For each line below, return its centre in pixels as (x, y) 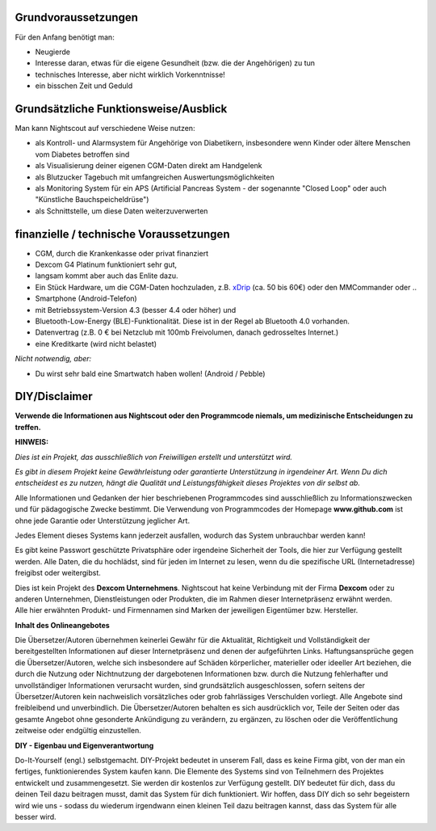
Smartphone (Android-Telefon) (86, 298)
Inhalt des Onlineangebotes (63, 625)
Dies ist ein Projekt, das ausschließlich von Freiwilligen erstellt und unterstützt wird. (154, 457)
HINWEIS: (31, 442)
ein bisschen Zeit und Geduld (84, 86)
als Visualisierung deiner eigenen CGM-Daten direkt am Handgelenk (149, 166)
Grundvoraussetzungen (77, 17)
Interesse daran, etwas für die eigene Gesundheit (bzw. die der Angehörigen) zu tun (175, 63)
